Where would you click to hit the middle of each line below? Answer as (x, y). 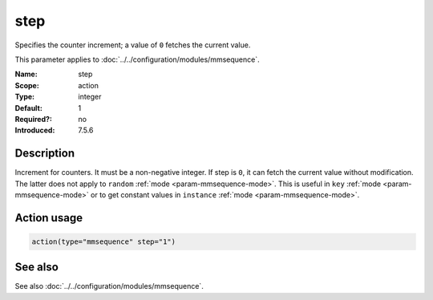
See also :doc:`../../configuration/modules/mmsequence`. (109, 286)
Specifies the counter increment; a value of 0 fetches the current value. (133, 45)
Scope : (27, 85)
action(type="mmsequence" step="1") (104, 241)
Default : (29, 107)
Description (45, 154)
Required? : (33, 119)
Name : (26, 74)
